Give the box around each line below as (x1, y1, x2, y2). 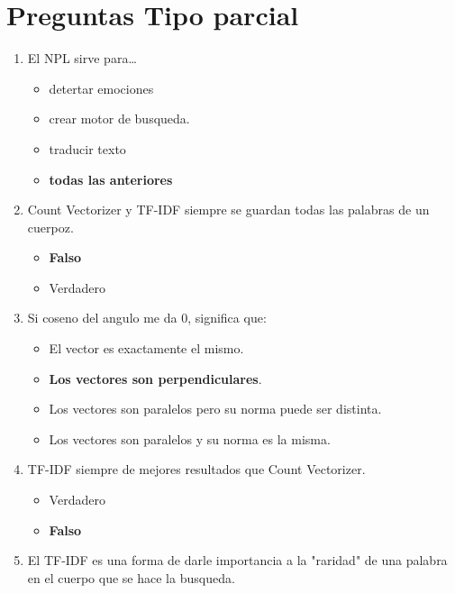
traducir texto (49, 139, 126, 158)
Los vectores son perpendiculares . (49, 369, 262, 388)
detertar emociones (49, 78, 154, 97)
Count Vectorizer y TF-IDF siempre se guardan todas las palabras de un (27, 200, 430, 219)
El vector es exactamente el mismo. (49, 339, 244, 358)
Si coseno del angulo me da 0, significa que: (27, 308, 267, 327)
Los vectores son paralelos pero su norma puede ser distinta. (49, 399, 382, 418)
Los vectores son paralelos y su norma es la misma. (49, 429, 331, 448)
